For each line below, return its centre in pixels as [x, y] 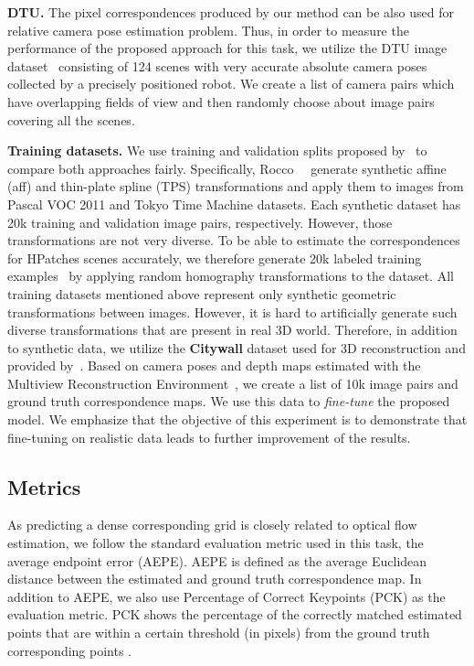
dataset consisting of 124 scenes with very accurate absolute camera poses [217, 65]
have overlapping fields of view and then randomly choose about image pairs [221, 101]
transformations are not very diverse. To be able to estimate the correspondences [234, 240]
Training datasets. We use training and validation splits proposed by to [217, 150]
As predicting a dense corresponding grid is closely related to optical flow [212, 525]
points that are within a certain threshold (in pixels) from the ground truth [219, 633]
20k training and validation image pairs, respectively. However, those [200, 222]
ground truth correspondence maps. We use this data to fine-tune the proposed [229, 401]
